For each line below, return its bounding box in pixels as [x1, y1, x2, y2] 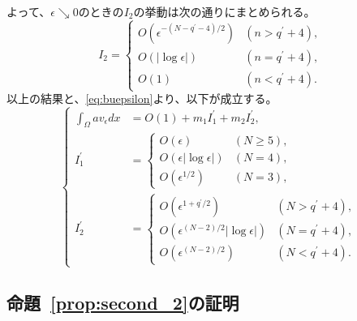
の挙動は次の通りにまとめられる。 [133, 3, 316, 19]
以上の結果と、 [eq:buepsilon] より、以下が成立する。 [6, 90, 277, 107]
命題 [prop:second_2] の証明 [6, 290, 239, 315]
